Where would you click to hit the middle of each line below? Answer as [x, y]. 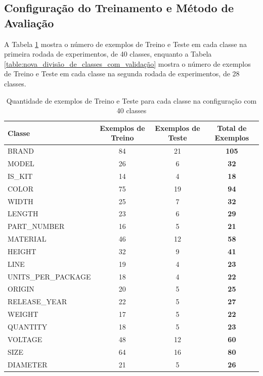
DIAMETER [28, 364]
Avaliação [29, 22]
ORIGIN [21, 289]
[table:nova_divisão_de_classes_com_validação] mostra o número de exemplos [127, 63]
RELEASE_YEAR [37, 301]
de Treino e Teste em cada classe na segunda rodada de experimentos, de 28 [122, 74]
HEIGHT [22, 251]
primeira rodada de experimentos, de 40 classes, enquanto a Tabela [108, 54]
